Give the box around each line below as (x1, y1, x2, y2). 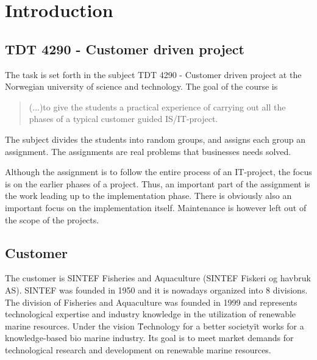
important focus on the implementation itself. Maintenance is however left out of (5, 201, 307, 214)
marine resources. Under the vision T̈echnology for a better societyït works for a (5, 319, 304, 332)
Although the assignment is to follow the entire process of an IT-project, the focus (5, 165, 312, 178)
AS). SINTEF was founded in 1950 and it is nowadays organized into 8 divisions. (5, 283, 308, 296)
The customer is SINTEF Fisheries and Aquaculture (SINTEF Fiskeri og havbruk (5, 272, 311, 284)
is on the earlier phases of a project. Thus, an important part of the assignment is (5, 177, 310, 190)
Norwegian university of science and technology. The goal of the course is (5, 80, 278, 93)
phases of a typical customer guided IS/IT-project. (29, 112, 218, 125)
